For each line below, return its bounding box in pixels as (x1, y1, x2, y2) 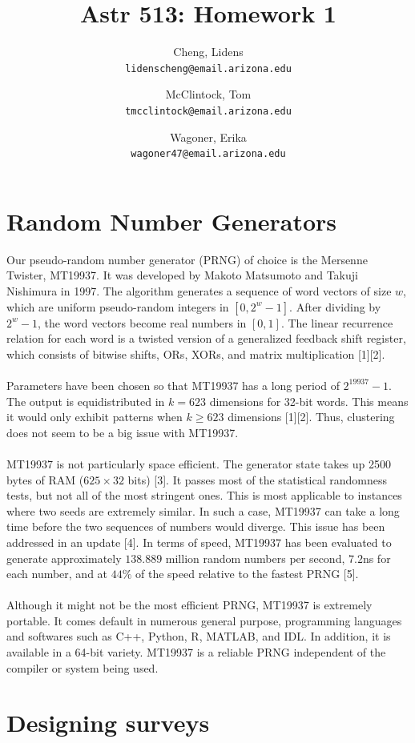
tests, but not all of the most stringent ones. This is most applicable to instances (6, 487, 402, 504)
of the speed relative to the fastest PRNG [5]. (135, 565, 359, 582)
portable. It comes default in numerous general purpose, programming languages (6, 612, 402, 629)
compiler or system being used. (6, 659, 159, 676)
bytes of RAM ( (6, 471, 84, 488)
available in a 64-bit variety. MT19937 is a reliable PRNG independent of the (6, 644, 386, 661)
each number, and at (6, 565, 108, 582)
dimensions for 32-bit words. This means (209, 392, 409, 409)
